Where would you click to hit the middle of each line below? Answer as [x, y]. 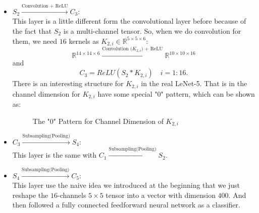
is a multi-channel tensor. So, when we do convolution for [152, 30]
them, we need [35, 41]
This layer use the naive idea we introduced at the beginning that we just [126, 185]
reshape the [30, 195]
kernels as [84, 41]
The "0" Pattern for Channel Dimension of [98, 121]
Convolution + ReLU [45, 6]
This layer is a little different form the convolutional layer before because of [129, 21]
